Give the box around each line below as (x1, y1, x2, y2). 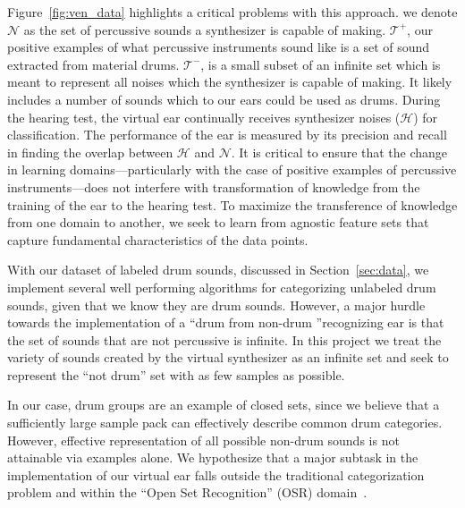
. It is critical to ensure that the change (231, 142, 448, 161)
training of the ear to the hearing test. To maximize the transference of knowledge (7, 195, 458, 214)
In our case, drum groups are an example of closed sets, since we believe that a (7, 395, 440, 414)
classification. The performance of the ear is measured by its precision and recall (7, 125, 447, 144)
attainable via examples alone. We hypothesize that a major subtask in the (7, 448, 418, 467)
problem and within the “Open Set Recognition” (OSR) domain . (7, 483, 368, 502)
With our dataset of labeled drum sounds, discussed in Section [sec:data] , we (7, 260, 429, 279)
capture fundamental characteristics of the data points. (7, 230, 309, 249)
